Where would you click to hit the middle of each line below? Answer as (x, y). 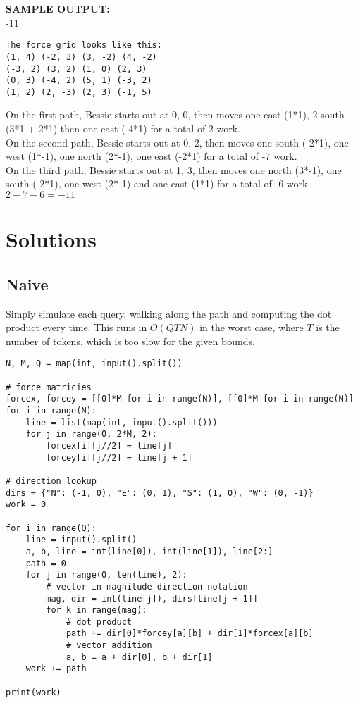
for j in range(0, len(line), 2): (106, 575)
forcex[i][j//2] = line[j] (109, 446)
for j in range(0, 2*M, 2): (91, 434)
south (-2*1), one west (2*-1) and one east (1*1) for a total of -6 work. (158, 183)
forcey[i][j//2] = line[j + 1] (119, 458)
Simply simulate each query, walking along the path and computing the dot (169, 313)
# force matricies (49, 387)
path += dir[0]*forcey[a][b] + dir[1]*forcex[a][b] (190, 634)
